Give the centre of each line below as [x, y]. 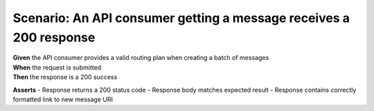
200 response [54, 37]
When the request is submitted [57, 67]
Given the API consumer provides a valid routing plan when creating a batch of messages [141, 58]
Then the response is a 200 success [65, 77]
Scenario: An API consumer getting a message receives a [181, 18]
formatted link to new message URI [63, 99]
